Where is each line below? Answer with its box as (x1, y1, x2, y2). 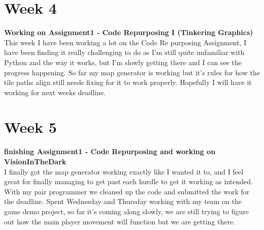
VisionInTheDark (4, 156, 67, 166)
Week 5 (4, 117, 57, 137)
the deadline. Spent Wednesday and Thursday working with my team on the (4, 196, 242, 207)
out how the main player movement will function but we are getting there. (4, 216, 236, 226)
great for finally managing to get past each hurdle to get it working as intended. (4, 176, 253, 187)
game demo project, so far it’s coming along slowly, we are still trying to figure (4, 206, 249, 216)
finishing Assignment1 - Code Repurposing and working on (4, 146, 216, 157)
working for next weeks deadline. (4, 87, 106, 97)
